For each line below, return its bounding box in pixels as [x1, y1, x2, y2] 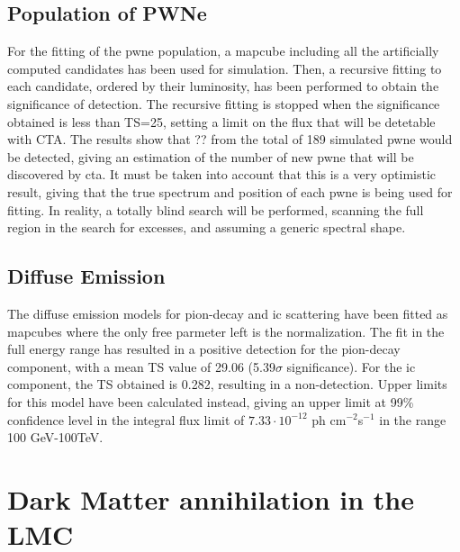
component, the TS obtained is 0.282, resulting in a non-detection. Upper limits [7, 375, 447, 394]
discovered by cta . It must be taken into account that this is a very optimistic [7, 165, 437, 184]
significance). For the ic [286, 357, 416, 376]
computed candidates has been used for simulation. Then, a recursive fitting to [7, 59, 442, 77]
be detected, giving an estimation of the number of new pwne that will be [7, 147, 414, 166]
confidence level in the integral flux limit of [7, 410, 245, 429]
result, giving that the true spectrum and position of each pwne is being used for [7, 182, 453, 201]
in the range [379, 410, 446, 429]
